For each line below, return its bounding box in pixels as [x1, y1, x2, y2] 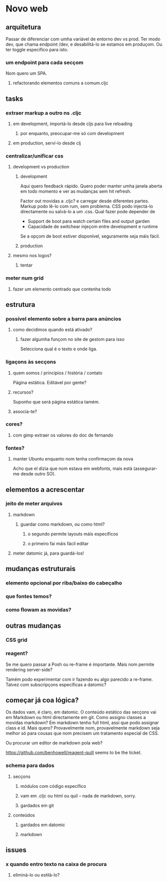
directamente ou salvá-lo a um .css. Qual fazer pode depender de [20, 209, 156, 215]
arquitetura [5, 23, 41, 31]
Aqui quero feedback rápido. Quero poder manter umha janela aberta [20, 183, 163, 189]
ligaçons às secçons [5, 358, 56, 365]
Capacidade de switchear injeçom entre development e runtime [27, 224, 158, 230]
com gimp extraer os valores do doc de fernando [12, 432, 113, 438]
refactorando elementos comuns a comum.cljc [12, 80, 108, 86]
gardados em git [20, 802, 54, 808]
